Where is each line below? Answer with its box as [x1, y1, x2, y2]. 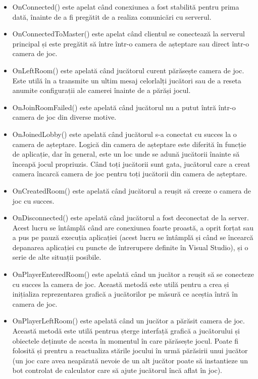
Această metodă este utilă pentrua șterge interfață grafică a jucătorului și [12, 325, 240, 336]
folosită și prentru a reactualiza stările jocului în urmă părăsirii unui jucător [12, 345, 248, 356]
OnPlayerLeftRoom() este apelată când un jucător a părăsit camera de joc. [12, 315, 245, 326]
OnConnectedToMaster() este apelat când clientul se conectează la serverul [12, 28, 245, 39]
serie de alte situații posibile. [12, 252, 101, 262]
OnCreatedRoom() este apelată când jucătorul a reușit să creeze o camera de [12, 185, 251, 196]
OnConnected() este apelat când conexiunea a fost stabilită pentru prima [12, 2, 239, 12]
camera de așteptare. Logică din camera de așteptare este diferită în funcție [12, 138, 246, 149]
